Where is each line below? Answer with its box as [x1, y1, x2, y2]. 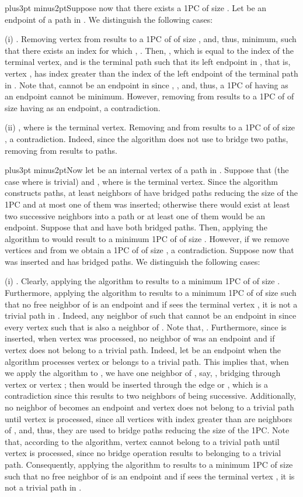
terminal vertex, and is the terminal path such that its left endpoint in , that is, [5, 56, 291, 68]
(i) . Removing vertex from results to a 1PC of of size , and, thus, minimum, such [5, 33, 297, 45]
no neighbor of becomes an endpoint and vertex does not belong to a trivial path [5, 401, 294, 413]
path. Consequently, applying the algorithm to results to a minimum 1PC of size [5, 458, 293, 470]
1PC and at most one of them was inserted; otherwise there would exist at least [5, 198, 290, 210]
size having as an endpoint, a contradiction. [5, 101, 161, 113]
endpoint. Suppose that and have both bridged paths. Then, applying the [5, 221, 267, 233]
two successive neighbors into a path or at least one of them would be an [5, 209, 266, 222]
